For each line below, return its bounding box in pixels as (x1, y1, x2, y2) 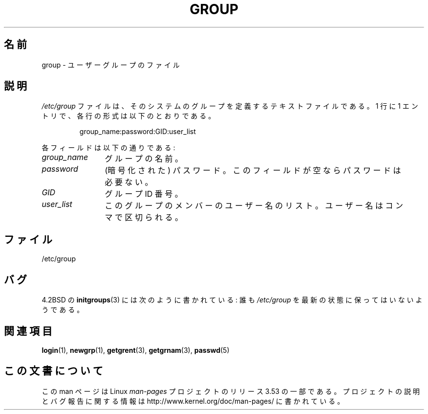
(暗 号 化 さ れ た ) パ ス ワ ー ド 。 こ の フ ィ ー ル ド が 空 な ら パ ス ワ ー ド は (105, 165, 401, 176)
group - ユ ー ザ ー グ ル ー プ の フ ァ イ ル (42, 60, 180, 69)
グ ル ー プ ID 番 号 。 (105, 189, 183, 199)
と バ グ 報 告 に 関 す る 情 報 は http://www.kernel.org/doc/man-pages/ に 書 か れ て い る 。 (42, 396, 344, 405)
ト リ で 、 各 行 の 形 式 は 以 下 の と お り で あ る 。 (42, 112, 215, 120)
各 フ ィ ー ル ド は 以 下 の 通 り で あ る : (42, 143, 175, 152)
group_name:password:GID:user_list (79, 127, 196, 136)
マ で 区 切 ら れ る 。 (105, 212, 183, 223)
